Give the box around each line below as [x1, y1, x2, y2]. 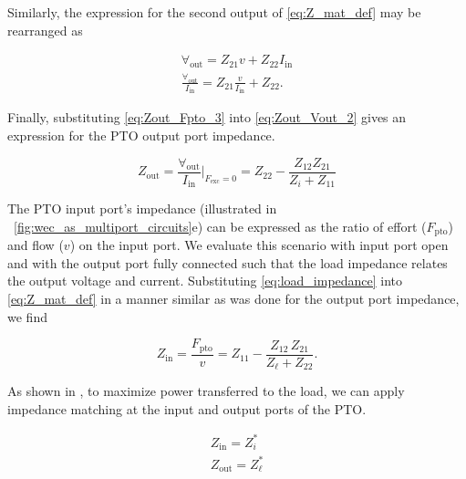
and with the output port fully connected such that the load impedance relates [7, 253, 448, 272]
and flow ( [7, 235, 64, 255]
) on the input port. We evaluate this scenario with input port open [69, 235, 449, 255]
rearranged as [7, 20, 83, 39]
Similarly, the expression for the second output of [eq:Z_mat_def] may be [7, 3, 421, 21]
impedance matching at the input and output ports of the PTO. [7, 399, 367, 418]
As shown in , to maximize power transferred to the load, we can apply [7, 381, 405, 401]
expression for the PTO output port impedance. [7, 126, 275, 145]
